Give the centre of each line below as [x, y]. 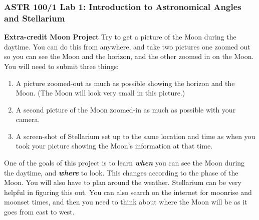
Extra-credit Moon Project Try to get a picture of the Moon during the [120, 37]
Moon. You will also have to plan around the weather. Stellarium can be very [123, 182]
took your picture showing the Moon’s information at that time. [114, 146]
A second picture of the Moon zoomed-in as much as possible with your [126, 109]
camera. [28, 119]
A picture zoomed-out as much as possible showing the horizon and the [125, 83]
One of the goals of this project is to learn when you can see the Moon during [124, 163]
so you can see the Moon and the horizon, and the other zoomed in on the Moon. [129, 56]
